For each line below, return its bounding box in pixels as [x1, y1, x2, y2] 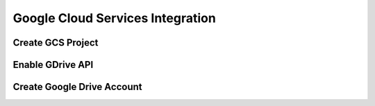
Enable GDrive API [12, 59, 94, 71]
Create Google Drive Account [12, 81, 142, 93]
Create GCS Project [12, 37, 99, 48]
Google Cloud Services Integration [12, 10, 217, 26]
